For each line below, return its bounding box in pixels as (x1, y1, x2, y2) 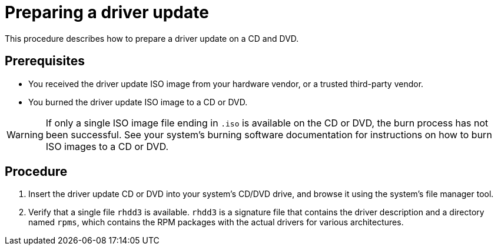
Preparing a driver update (5, 2, 209, 22)
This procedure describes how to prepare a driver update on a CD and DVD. (5, 33, 299, 44)
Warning (6, 128, 44, 141)
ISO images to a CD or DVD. (45, 140, 169, 152)
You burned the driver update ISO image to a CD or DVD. (28, 96, 248, 107)
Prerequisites (5, 54, 85, 69)
